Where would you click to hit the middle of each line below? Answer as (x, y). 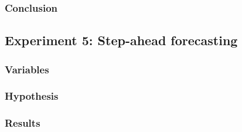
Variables (27, 69)
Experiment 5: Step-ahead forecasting (121, 40)
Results (23, 123)
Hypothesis (32, 96)
